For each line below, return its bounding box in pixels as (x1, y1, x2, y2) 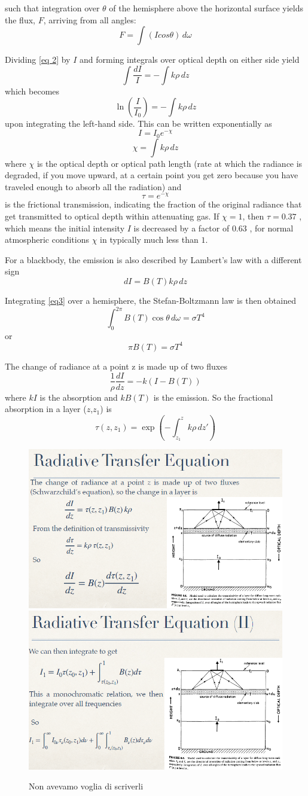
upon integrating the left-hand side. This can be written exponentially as (5, 117, 272, 130)
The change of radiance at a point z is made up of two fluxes (5, 359, 227, 372)
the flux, (5, 13, 35, 26)
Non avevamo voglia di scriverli (29, 780, 144, 792)
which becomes (5, 84, 60, 97)
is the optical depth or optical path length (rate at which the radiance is (36, 157, 303, 169)
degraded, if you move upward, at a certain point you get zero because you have (5, 169, 298, 181)
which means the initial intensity (5, 221, 125, 234)
